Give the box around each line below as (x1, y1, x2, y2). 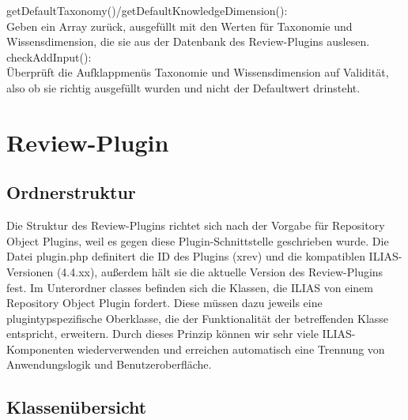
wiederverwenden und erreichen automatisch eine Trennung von (77, 340, 385, 357)
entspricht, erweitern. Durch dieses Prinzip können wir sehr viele (6, 325, 319, 342)
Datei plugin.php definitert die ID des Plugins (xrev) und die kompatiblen (6, 248, 365, 264)
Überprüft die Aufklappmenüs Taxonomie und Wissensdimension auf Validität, (6, 64, 389, 81)
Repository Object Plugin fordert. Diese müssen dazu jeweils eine (6, 294, 323, 311)
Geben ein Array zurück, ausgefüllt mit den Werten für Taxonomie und (6, 17, 353, 34)
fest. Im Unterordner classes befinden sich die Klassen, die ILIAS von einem (6, 279, 373, 295)
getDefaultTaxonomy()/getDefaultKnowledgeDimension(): (6, 2, 288, 18)
